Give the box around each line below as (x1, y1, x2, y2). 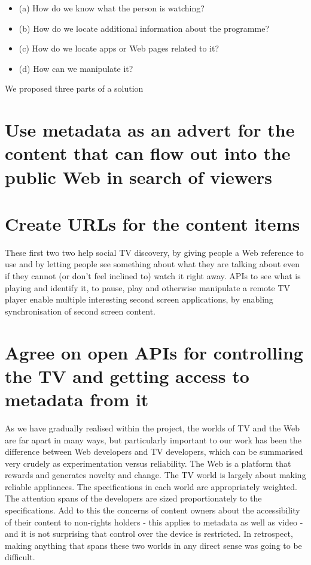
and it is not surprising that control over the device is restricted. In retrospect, (5, 527, 293, 540)
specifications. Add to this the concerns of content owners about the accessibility (5, 504, 300, 516)
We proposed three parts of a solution (5, 82, 144, 95)
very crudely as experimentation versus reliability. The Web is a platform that (5, 457, 291, 469)
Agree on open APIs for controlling (5, 340, 303, 364)
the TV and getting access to (5, 363, 249, 388)
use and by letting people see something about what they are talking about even (5, 258, 300, 270)
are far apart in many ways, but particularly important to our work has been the (5, 433, 301, 446)
